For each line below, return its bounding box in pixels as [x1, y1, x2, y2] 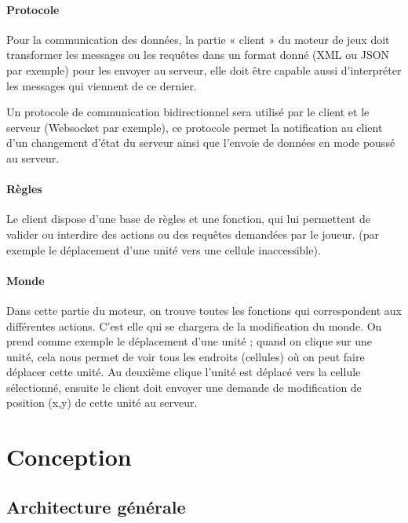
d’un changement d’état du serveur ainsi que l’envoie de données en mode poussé [6, 134, 395, 151]
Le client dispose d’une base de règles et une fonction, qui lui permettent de [6, 210, 371, 227]
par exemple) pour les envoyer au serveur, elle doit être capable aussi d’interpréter [6, 61, 402, 78]
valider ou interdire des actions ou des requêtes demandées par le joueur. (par [6, 225, 380, 242]
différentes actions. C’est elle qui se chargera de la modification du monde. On [6, 317, 382, 334]
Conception [6, 441, 132, 473]
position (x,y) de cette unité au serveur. [6, 394, 198, 411]
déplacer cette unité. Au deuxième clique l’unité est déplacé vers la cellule [6, 364, 361, 380]
